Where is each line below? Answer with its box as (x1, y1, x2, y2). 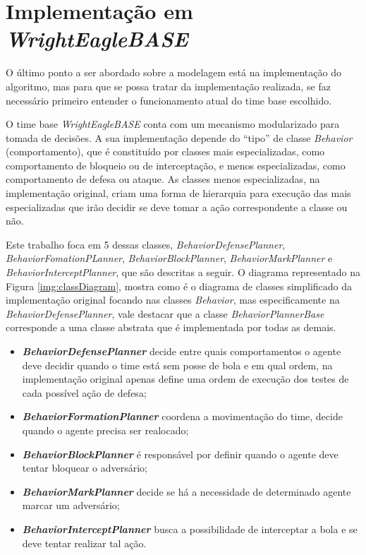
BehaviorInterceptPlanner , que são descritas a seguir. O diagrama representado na (6, 265, 360, 280)
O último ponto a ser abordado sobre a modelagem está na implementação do (6, 65, 341, 80)
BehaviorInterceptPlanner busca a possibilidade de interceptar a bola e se (22, 521, 358, 536)
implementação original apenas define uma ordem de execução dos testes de (22, 371, 349, 386)
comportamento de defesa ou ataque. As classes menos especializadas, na (6, 172, 320, 186)
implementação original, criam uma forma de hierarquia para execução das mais (6, 186, 351, 201)
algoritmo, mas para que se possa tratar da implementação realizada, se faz (6, 78, 331, 93)
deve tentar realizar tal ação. (22, 535, 147, 550)
